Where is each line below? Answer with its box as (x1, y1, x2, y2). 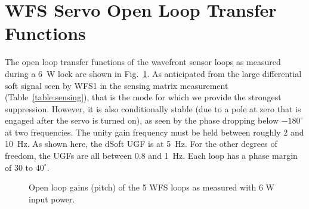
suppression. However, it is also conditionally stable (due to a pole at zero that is (5, 102, 301, 115)
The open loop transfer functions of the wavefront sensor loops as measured (5, 56, 281, 68)
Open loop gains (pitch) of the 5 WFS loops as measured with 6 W (29, 181, 274, 193)
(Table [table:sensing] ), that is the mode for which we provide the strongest (5, 91, 282, 103)
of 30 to (5, 161, 33, 173)
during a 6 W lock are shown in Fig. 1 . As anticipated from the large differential (5, 67, 302, 79)
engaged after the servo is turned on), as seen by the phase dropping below (5, 114, 279, 127)
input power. (29, 192, 75, 205)
